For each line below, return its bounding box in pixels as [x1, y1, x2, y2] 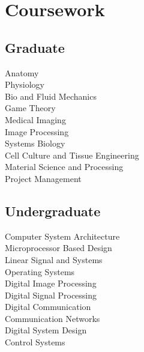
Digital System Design [5, 324, 87, 336]
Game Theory [5, 102, 56, 114]
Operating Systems [5, 265, 75, 278]
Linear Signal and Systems [5, 253, 103, 266]
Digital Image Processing [5, 277, 97, 290]
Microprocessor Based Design [5, 241, 112, 254]
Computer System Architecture [5, 229, 120, 242]
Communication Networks [5, 312, 100, 324]
